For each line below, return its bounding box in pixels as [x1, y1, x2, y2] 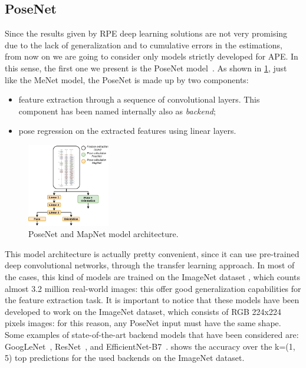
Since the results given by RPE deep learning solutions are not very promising [5, 27, 288, 40]
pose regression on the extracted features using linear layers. [18, 124, 236, 137]
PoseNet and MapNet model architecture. [28, 228, 179, 240]
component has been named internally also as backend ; [18, 104, 216, 117]
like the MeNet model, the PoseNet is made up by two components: [5, 73, 249, 86]
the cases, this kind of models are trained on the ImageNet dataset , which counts [5, 270, 300, 282]
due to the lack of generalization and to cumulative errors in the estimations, [5, 38, 282, 51]
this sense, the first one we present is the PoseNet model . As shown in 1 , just [5, 61, 287, 74]
